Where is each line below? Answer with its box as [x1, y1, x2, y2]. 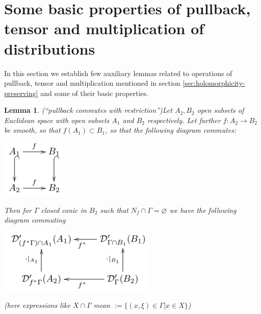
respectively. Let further [147, 114, 221, 125]
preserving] [4, 87, 38, 98]
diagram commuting [4, 214, 66, 225]
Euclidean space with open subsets [4, 114, 110, 125]
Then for [4, 204, 32, 215]
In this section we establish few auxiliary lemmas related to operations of [4, 67, 232, 78]
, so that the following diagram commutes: [105, 125, 237, 135]
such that [100, 204, 128, 215]
